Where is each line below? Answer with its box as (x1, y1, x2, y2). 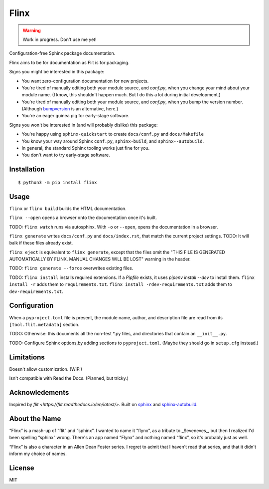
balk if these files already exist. (9, 240, 73, 246)
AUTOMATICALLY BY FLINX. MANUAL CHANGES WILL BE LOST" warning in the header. (9, 256, 191, 262)
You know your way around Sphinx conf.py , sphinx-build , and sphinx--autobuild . (21, 138, 204, 144)
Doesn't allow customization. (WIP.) (9, 366, 82, 372)
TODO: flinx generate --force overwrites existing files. (9, 265, 134, 271)
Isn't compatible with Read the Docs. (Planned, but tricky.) (9, 375, 129, 381)
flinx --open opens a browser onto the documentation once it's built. (9, 215, 157, 221)
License (9, 464, 34, 472)
